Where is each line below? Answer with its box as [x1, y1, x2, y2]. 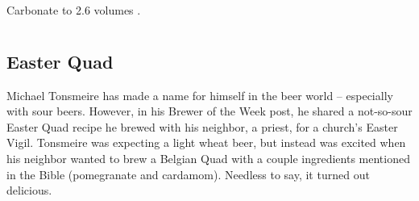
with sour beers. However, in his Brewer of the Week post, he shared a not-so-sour [6, 103, 413, 119]
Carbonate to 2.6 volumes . [6, 2, 141, 18]
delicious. [6, 182, 52, 199]
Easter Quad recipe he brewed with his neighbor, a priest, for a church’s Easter [6, 118, 398, 135]
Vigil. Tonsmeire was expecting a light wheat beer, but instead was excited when [6, 134, 406, 151]
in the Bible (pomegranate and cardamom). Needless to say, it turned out [6, 165, 370, 182]
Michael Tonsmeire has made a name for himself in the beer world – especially [6, 86, 393, 103]
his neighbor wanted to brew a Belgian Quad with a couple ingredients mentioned [6, 149, 410, 166]
